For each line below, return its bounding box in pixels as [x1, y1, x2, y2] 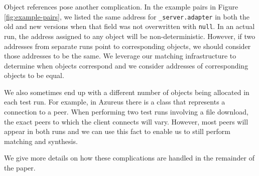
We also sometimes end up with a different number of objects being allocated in [4, 86, 249, 97]
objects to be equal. [4, 70, 64, 80]
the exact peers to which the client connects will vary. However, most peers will [4, 116, 248, 126]
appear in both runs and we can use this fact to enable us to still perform [4, 126, 230, 136]
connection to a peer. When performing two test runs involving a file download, [4, 106, 248, 117]
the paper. [4, 162, 36, 173]
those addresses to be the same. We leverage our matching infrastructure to [4, 50, 236, 61]
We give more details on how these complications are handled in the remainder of [4, 152, 254, 163]
